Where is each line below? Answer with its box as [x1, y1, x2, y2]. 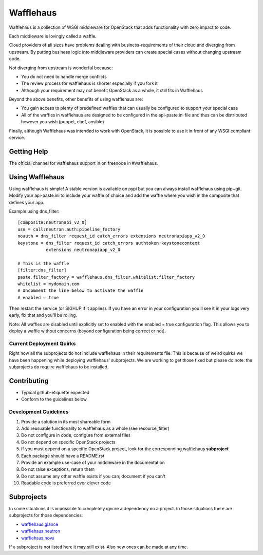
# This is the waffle [18, 261, 69, 266]
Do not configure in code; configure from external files [21, 432, 131, 438]
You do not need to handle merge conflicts [21, 74, 107, 79]
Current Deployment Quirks [9, 340, 76, 347]
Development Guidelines [9, 408, 69, 415]
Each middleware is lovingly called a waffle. [9, 33, 97, 39]
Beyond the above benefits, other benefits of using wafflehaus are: [9, 96, 143, 102]
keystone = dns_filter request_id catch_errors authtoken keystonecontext [18, 240, 200, 246]
